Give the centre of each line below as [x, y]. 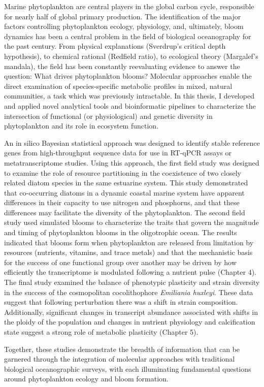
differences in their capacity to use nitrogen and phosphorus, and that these [122, 202]
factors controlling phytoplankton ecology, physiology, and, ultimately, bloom [124, 26]
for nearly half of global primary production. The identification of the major [123, 16]
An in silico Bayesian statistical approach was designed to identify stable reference [132, 142]
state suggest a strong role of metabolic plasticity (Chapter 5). [101, 332]
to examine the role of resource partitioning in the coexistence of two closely [123, 172]
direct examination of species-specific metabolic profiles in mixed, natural [118, 86]
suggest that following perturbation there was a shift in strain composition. [121, 302]
